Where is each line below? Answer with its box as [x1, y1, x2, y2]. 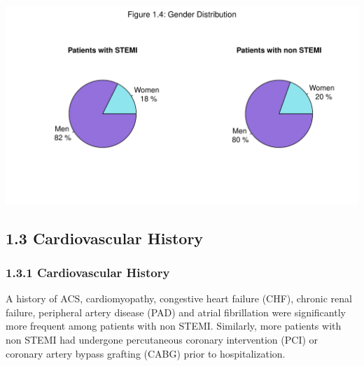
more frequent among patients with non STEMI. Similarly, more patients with [6, 318, 342, 333]
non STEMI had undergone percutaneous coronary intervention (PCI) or [6, 332, 318, 347]
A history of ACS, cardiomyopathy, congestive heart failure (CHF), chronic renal [6, 291, 352, 306]
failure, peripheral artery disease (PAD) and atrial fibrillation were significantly [6, 304, 346, 319]
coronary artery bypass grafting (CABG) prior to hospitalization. [6, 346, 286, 360]
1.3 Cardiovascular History [6, 227, 204, 248]
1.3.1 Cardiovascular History [6, 263, 170, 281]
